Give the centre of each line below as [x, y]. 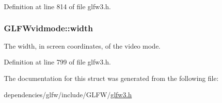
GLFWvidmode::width [48, 28]
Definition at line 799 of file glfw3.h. [57, 62]
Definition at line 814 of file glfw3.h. [57, 6]
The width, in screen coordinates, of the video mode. [82, 45]
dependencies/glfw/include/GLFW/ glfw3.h [68, 94]
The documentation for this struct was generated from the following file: [111, 78]
